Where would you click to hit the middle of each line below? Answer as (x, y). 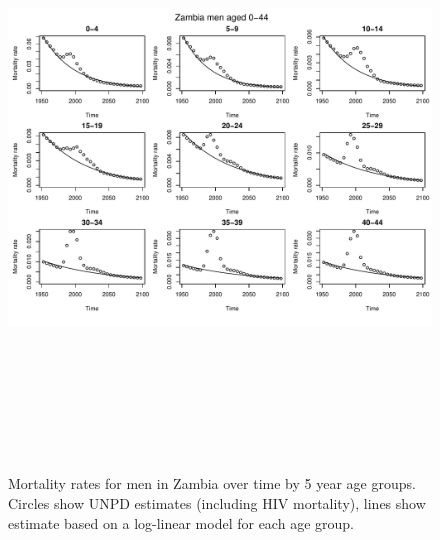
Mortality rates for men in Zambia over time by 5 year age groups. (212, 483)
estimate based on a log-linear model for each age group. (181, 522)
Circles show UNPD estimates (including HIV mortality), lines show (217, 502)
